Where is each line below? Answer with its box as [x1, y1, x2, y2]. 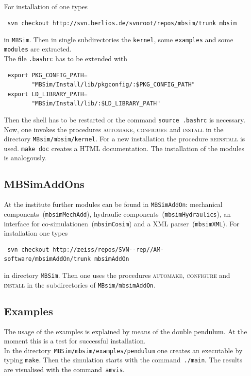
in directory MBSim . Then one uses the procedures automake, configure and [4, 270, 230, 280]
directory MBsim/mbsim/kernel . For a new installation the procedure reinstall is [4, 134, 245, 144]
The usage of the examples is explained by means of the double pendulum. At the [4, 326, 247, 336]
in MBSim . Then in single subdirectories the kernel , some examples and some [4, 34, 234, 44]
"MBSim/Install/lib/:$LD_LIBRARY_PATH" [32, 100, 161, 107]
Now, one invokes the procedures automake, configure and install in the [4, 124, 223, 134]
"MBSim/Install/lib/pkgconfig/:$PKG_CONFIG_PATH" [32, 81, 195, 88]
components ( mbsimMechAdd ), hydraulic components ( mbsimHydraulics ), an [4, 208, 231, 219]
